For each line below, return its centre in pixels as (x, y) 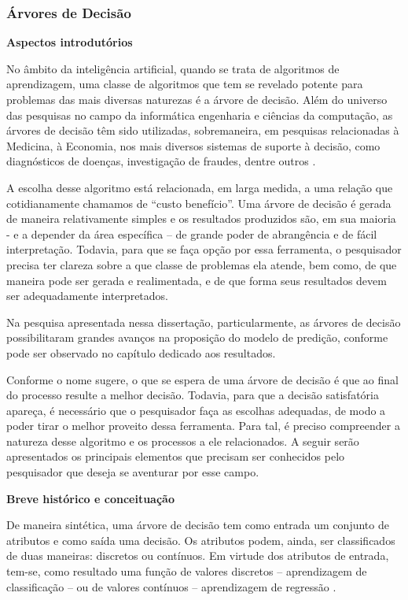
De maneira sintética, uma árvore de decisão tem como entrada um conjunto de (198, 525)
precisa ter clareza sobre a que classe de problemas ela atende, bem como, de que (202, 264)
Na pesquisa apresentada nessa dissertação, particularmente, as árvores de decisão (204, 322)
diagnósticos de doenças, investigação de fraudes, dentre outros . (161, 161)
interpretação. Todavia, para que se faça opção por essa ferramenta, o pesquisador (204, 249)
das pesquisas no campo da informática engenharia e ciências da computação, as (200, 115)
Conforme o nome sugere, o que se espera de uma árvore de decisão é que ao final (202, 379)
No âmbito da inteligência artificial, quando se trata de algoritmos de (173, 68)
